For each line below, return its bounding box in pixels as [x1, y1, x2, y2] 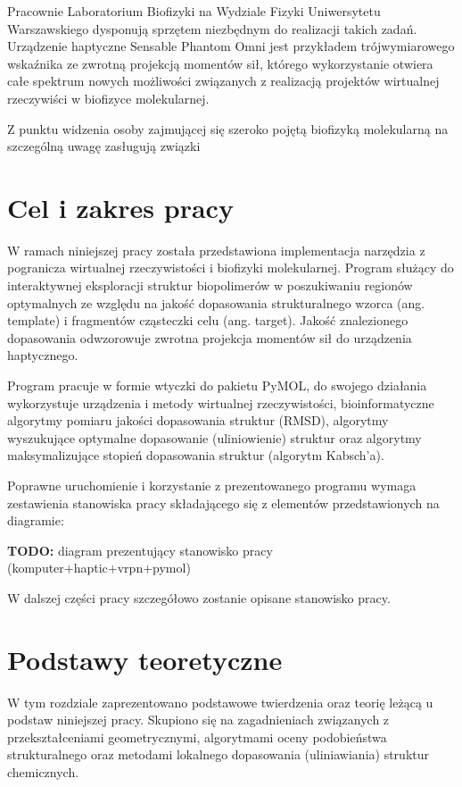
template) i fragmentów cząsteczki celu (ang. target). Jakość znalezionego [7, 311, 408, 330]
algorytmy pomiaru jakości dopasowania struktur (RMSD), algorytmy [7, 411, 389, 430]
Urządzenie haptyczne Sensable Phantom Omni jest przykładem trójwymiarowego [7, 37, 455, 55]
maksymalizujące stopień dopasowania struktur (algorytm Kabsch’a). [7, 446, 384, 465]
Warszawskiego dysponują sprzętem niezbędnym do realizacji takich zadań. [7, 19, 417, 38]
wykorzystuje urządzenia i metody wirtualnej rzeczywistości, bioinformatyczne [7, 393, 434, 412]
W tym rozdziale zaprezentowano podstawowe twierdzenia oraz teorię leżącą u [7, 692, 433, 711]
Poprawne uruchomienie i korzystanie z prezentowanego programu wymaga [7, 476, 417, 494]
